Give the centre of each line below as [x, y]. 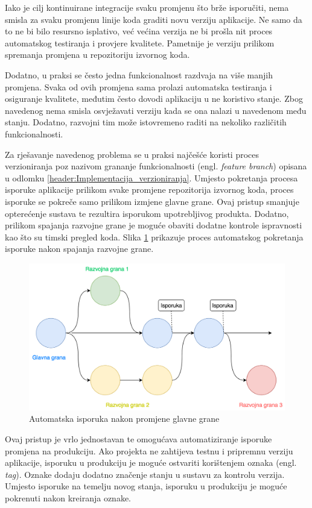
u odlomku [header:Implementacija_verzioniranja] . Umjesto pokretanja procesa [151, 177]
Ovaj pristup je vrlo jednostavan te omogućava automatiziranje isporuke [138, 438]
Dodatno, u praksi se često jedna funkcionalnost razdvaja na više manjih [139, 74]
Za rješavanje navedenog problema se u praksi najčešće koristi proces [132, 154]
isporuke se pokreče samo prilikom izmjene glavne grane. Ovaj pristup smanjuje [152, 201]
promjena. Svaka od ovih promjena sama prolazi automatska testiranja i [138, 86]
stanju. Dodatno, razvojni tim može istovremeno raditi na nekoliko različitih [146, 122]
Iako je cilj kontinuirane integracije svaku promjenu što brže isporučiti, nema [147, 7]
